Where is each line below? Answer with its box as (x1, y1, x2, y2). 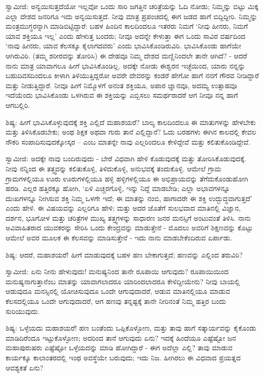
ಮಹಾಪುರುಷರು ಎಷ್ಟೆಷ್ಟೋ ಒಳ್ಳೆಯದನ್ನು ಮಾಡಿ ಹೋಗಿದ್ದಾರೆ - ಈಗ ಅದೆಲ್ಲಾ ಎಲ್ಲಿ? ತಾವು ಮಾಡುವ (6, 342, 233, 353)
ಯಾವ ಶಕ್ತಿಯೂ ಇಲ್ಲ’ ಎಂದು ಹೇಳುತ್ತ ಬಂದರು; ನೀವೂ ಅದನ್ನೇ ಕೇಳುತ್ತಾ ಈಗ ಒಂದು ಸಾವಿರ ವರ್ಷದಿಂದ (6, 30, 246, 41)
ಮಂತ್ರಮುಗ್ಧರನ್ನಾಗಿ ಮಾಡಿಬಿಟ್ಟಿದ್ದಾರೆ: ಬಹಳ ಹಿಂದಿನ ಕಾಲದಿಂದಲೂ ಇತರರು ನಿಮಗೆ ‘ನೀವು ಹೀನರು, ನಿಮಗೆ (6, 21, 248, 31)
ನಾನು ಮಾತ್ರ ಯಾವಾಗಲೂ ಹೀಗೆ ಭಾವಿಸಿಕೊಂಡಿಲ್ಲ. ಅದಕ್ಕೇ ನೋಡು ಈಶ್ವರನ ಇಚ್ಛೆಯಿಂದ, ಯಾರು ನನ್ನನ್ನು (6, 60, 245, 71)
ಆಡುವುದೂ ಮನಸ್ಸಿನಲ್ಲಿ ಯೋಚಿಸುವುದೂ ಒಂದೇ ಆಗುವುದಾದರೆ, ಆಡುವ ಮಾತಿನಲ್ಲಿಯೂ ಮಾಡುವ (6, 286, 230, 296)
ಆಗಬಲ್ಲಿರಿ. (6, 99, 30, 110)
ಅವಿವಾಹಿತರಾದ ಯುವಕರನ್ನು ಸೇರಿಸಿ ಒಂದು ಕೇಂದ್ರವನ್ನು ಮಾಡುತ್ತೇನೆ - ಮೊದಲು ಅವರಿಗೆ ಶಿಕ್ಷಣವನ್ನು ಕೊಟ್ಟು (6, 222, 253, 233)
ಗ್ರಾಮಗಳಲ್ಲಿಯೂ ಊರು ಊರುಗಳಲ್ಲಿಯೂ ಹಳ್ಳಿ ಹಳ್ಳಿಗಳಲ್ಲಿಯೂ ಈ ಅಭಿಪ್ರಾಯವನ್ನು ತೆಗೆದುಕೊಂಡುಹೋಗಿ (6, 173, 248, 183)
